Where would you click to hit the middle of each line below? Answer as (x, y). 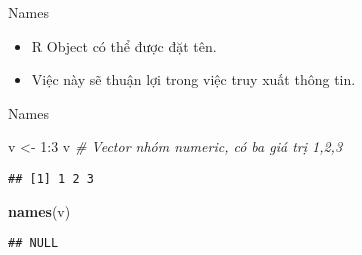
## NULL (33, 243)
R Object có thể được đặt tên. (124, 45)
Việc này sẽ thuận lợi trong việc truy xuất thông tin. (193, 79)
